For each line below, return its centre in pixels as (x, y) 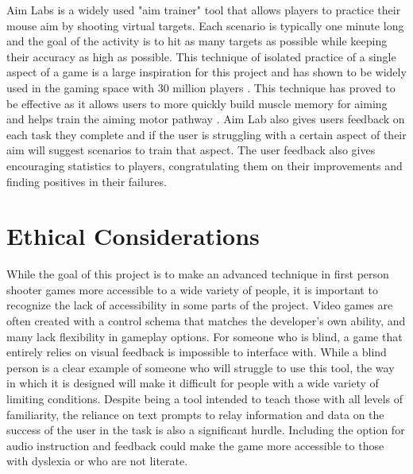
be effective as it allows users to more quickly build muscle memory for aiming (197, 103)
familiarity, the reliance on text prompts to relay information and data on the (195, 414)
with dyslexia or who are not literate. (97, 461)
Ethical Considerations (133, 236)
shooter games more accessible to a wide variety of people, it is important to (192, 289)
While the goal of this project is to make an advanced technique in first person (198, 274)
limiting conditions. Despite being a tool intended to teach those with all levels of (205, 398)
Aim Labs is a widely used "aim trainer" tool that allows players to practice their (204, 10)
